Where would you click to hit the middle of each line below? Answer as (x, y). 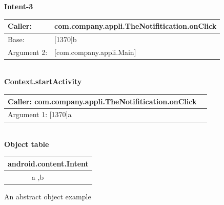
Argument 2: (28, 52)
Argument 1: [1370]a (40, 114)
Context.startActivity (43, 81)
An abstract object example (48, 197)
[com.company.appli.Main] (95, 52)
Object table (27, 144)
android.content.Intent (48, 164)
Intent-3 (19, 6)
